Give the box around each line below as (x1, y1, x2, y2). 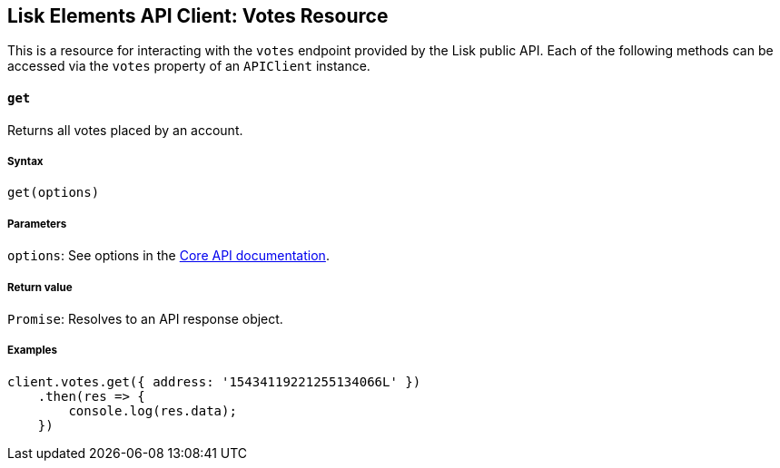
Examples (7, 344, 57, 357)
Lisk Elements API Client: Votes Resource (7, 5, 389, 27)
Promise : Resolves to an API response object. (7, 310, 283, 327)
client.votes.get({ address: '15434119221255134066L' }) (7, 374, 421, 389)
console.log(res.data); (68, 403, 237, 418)
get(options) (7, 185, 100, 200)
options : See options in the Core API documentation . (7, 248, 330, 264)
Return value (7, 280, 73, 294)
